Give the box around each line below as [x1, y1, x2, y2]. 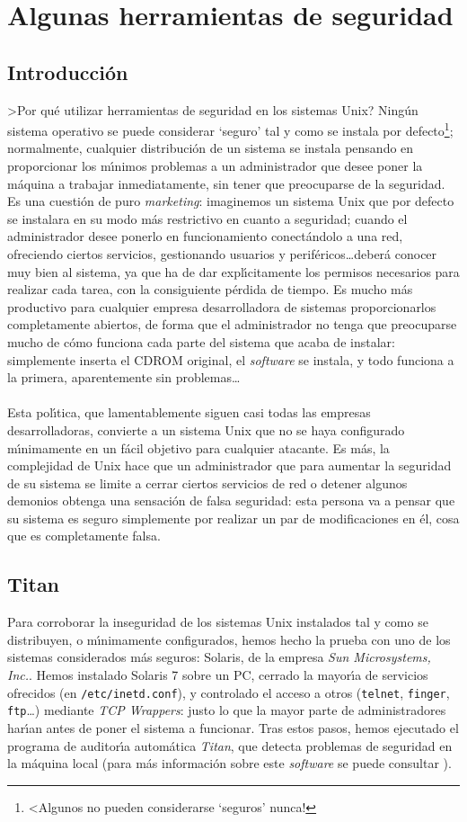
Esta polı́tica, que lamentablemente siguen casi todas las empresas [7, 403, 371, 422]
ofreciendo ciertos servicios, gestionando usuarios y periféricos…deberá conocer [7, 244, 437, 263]
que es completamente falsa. [7, 526, 161, 545]
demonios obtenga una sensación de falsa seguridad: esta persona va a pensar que [7, 491, 455, 510]
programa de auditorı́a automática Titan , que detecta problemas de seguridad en [7, 736, 453, 755]
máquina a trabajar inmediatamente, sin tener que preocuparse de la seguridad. [7, 174, 445, 192]
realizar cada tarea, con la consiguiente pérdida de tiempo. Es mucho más [7, 280, 413, 299]
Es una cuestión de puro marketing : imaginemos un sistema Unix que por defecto [7, 192, 454, 210]
